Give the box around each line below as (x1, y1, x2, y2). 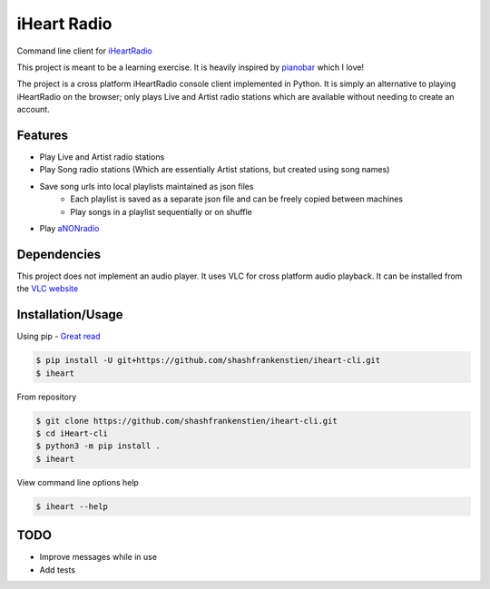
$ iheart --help (35, 501, 109, 512)
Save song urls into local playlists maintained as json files (39, 181, 254, 191)
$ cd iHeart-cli (35, 427, 109, 438)
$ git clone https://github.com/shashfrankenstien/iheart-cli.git (35, 416, 338, 426)
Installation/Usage (16, 307, 123, 322)
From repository (16, 391, 77, 402)
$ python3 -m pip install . (35, 441, 161, 451)
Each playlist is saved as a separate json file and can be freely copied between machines (70, 193, 404, 204)
